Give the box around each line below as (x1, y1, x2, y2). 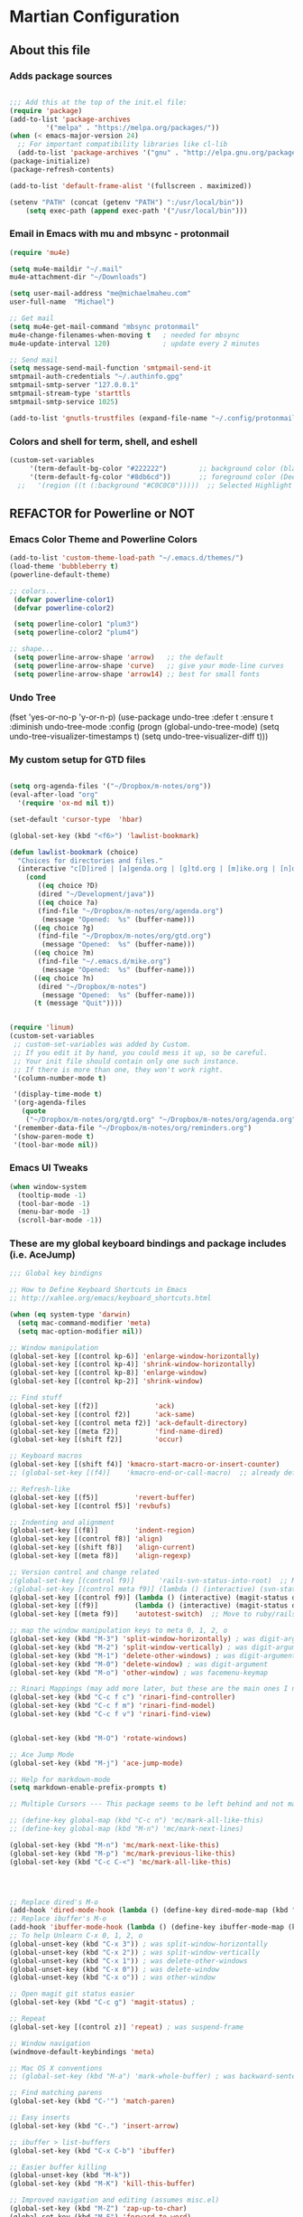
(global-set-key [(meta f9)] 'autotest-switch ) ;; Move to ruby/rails (9, 1609, 297, 1619)
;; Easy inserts (9, 2113, 70, 2122)
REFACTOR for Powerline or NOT (9, 505, 196, 521)
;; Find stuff (9, 1393, 63, 1402)
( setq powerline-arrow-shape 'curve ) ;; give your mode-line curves (13, 661, 284, 670)
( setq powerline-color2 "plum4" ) (13, 628, 140, 637)
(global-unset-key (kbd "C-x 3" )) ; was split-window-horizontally (9, 1939, 269, 1948)
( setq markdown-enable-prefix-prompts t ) (9, 1783, 168, 1792)
